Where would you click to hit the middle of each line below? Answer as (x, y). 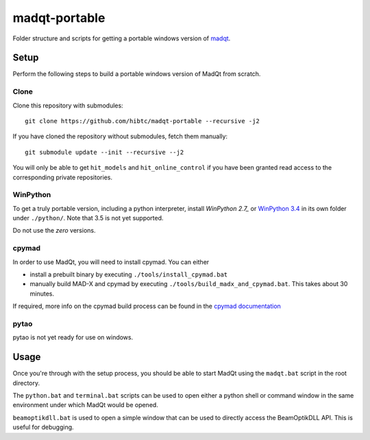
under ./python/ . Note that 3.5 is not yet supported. (88, 218)
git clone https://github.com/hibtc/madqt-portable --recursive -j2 (142, 121)
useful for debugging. (44, 427)
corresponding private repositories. (63, 177)
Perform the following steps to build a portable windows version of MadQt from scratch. (137, 74)
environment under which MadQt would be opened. (86, 405)
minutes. (42, 294)
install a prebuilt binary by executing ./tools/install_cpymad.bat (129, 274)
